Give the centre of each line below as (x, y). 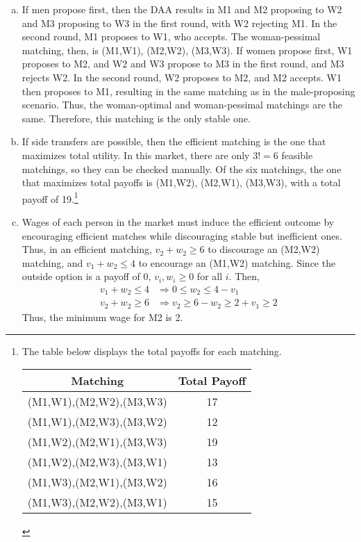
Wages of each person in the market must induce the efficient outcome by (178, 221)
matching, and (52, 262)
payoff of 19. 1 (50, 197)
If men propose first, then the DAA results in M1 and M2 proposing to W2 (182, 9)
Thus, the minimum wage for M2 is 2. (102, 317)
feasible (297, 155)
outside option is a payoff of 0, (86, 276)
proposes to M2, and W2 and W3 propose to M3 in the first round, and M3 (183, 64)
